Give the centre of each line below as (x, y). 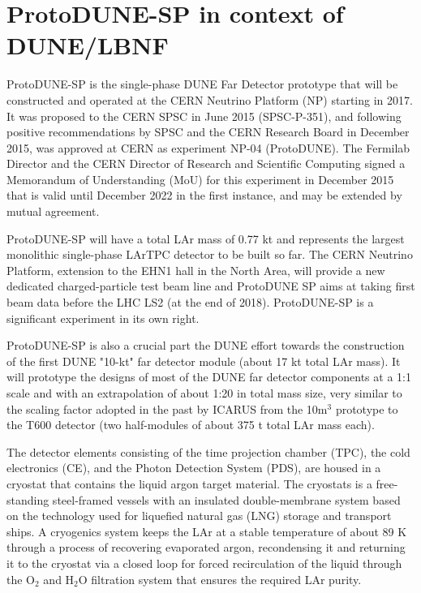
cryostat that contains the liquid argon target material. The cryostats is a (189, 483)
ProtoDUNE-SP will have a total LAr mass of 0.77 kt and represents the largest (206, 238)
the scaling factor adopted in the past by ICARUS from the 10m (167, 408)
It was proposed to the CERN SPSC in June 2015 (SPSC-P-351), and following (204, 116)
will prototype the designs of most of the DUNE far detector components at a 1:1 (209, 377)
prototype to (367, 408)
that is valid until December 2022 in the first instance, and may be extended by (204, 195)
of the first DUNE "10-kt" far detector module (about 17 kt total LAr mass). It (204, 361)
